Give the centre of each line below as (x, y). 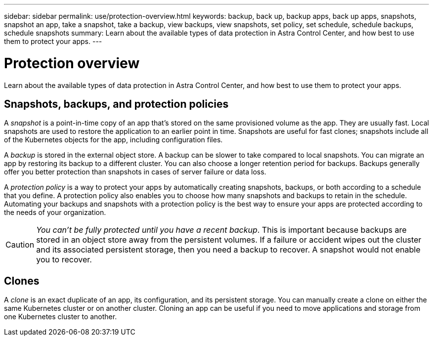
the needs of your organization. (55, 212)
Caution (20, 245)
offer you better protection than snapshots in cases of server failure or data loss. (135, 172)
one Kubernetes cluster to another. (61, 317)
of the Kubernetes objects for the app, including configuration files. (113, 140)
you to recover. (64, 260)
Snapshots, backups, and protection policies (116, 104)
